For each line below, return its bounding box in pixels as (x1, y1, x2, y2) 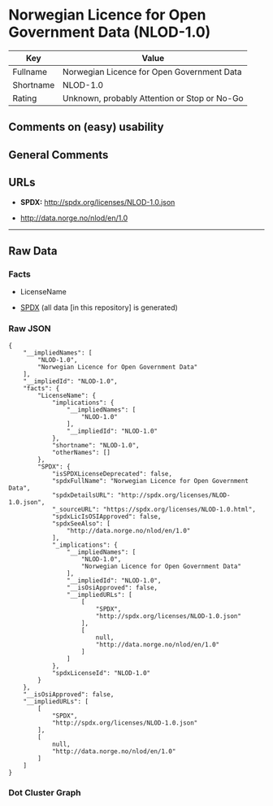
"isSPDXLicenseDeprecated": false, (51, 469, 173, 477)
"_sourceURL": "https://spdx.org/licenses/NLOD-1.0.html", (51, 505, 256, 513)
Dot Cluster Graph (8, 787, 81, 799)
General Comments (8, 148, 109, 162)
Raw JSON (8, 323, 51, 334)
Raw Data (8, 244, 58, 258)
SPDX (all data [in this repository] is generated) (19, 303, 179, 312)
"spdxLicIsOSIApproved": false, (51, 512, 162, 521)
